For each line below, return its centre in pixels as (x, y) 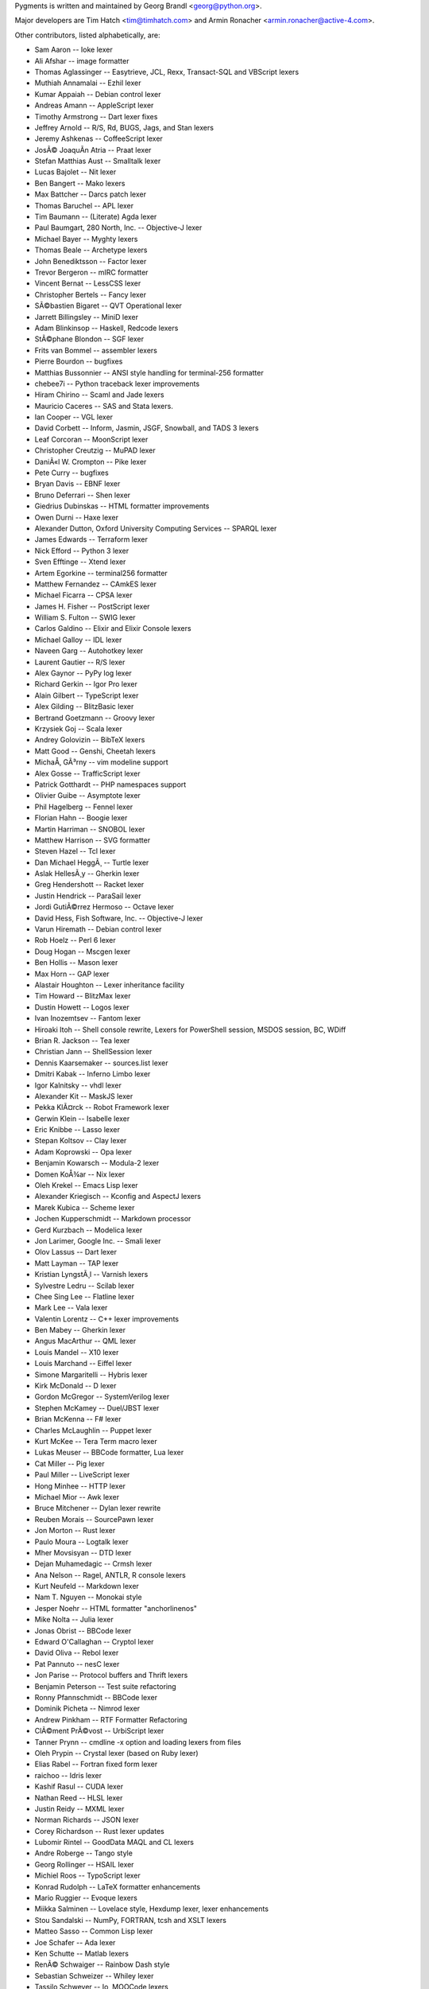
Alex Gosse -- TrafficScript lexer (87, 773)
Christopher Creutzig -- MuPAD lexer (95, 450)
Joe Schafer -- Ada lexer (75, 1942)
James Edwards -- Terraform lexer (91, 539)
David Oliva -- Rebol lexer (77, 1653)
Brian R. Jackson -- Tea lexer (82, 1040)
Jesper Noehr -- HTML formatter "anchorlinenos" (116, 1608)
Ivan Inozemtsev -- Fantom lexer (88, 1018)
